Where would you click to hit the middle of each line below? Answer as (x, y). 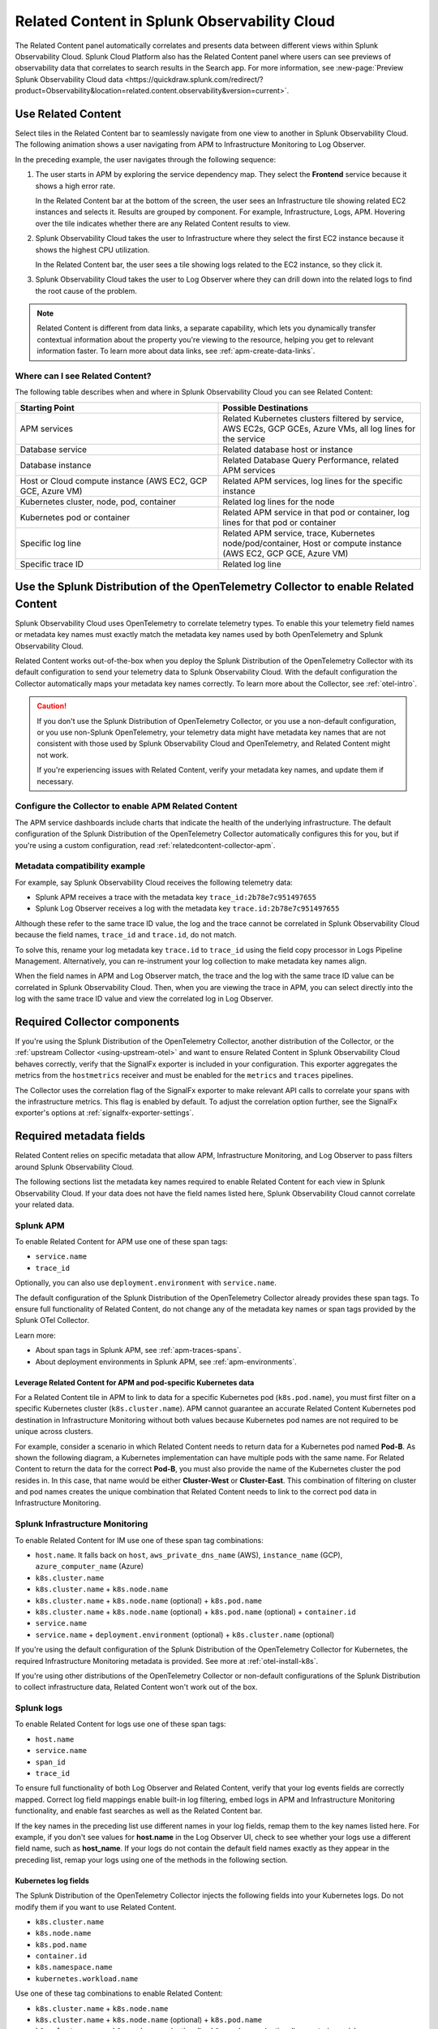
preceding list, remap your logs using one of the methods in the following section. (151, 1859)
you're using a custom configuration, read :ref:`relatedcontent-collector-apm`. (145, 845)
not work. (53, 755)
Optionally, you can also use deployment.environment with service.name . (146, 1283)
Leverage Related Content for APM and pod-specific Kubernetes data (135, 1382)
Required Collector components (97, 1021)
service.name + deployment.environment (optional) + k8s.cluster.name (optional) (185, 1635)
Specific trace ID (52, 564)
